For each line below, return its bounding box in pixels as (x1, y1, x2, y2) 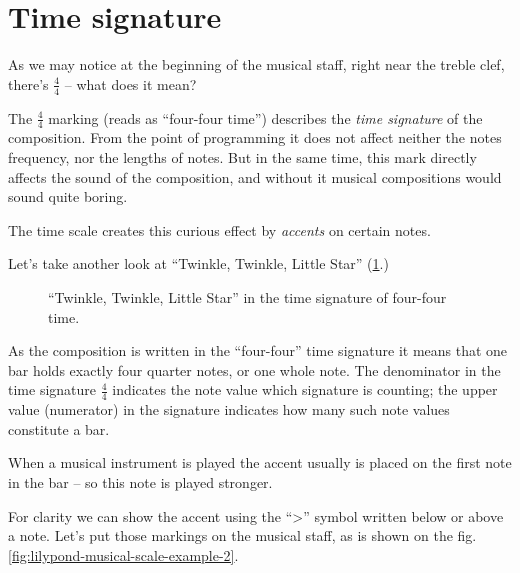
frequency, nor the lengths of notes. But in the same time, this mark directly (8, 146, 477, 167)
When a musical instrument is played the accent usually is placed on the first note (8, 452, 512, 473)
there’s (8, 73, 49, 94)
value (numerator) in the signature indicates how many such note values (8, 399, 450, 420)
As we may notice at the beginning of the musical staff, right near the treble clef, (8, 54, 505, 75)
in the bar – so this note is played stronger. (8, 471, 273, 492)
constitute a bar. (8, 418, 110, 439)
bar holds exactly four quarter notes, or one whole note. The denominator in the (8, 359, 501, 380)
